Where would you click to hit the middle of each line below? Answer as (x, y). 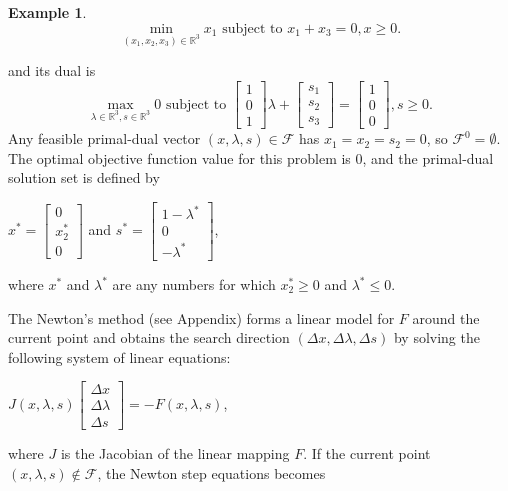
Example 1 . (47, 12)
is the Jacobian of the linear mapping (175, 453)
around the (446, 317)
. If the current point (367, 453)
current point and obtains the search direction (149, 337)
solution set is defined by (84, 177)
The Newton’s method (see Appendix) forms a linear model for (201, 317)
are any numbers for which (194, 284)
